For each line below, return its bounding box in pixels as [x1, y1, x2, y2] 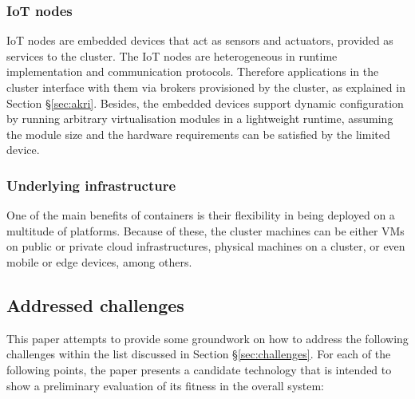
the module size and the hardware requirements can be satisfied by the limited [6, 125, 390, 142]
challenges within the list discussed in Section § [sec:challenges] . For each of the [6, 346, 391, 362]
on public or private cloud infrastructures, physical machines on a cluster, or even [6, 238, 405, 255]
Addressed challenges [6, 292, 184, 317]
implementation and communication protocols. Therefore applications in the [6, 63, 379, 80]
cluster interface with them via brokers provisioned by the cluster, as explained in [6, 79, 405, 95]
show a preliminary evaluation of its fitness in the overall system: [6, 377, 325, 393]
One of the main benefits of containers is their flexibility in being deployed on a [6, 207, 395, 223]
